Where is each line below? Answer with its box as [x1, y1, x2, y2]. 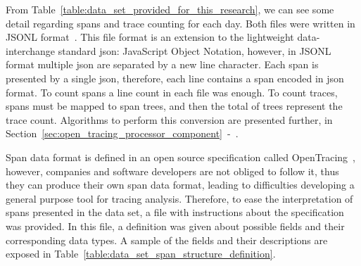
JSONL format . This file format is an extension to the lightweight [6, 30, 294, 44]
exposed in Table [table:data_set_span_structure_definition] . [6, 246, 276, 261]
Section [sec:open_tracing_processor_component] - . [6, 126, 239, 141]
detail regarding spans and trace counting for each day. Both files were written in [6, 15, 355, 30]
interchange [6, 43, 56, 58]
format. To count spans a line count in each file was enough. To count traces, [6, 84, 338, 99]
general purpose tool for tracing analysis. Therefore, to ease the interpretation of [6, 191, 353, 205]
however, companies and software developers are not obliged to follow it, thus [6, 163, 339, 178]
